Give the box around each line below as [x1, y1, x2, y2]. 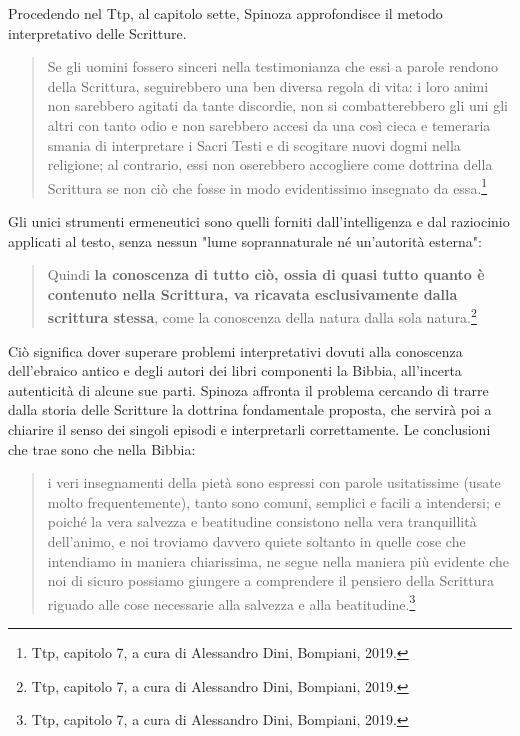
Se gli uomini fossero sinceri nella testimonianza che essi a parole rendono [47, 56, 498, 77]
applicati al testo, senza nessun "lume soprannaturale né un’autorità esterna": [8, 230, 482, 251]
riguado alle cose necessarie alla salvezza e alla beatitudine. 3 [47, 590, 416, 614]
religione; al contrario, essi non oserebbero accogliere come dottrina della [47, 154, 493, 175]
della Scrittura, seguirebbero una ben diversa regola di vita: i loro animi [47, 75, 489, 96]
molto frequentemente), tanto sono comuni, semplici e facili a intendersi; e [47, 491, 501, 512]
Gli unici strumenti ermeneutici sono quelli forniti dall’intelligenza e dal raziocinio [8, 211, 510, 231]
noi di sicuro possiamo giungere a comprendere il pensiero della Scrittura [47, 570, 495, 591]
